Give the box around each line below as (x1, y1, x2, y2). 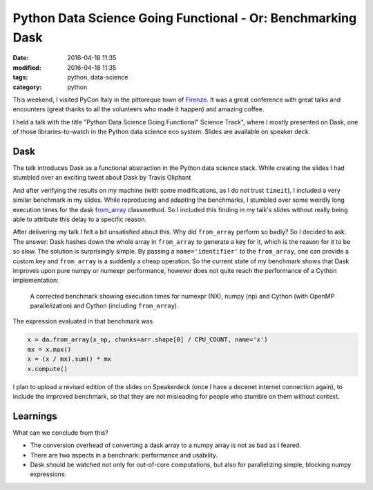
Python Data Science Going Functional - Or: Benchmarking (12, 10, 357, 26)
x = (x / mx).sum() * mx (27, 355, 112, 363)
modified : (12, 63, 41, 72)
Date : (12, 54, 29, 62)
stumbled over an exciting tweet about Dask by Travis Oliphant (12, 173, 191, 182)
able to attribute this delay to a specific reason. (12, 215, 146, 223)
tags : (12, 73, 28, 82)
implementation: (12, 276, 59, 285)
